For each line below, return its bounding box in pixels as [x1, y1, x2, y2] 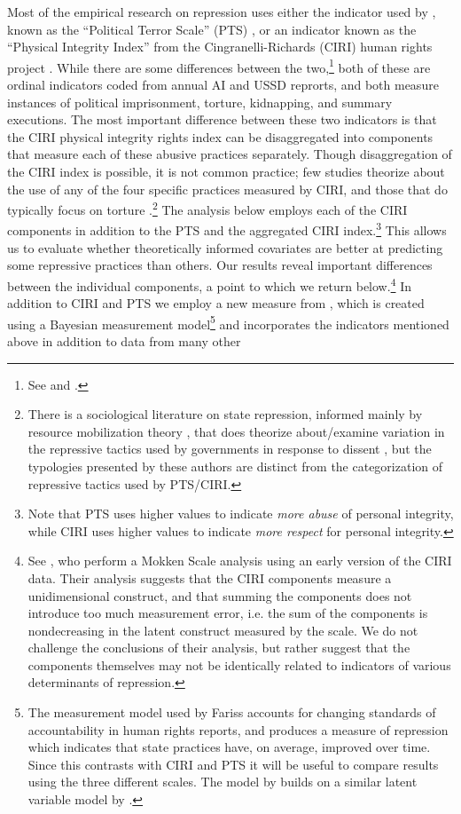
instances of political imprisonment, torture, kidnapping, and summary [7, 92, 393, 111]
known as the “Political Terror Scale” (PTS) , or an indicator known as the [7, 20, 417, 38]
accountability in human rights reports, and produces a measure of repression [27, 720, 449, 739]
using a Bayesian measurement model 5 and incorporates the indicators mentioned [7, 312, 449, 333]
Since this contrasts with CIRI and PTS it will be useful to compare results [27, 755, 439, 773]
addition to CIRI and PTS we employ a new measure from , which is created [7, 294, 425, 312]
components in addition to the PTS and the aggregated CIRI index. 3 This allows [7, 218, 447, 240]
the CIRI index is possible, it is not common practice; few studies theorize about [7, 162, 445, 180]
